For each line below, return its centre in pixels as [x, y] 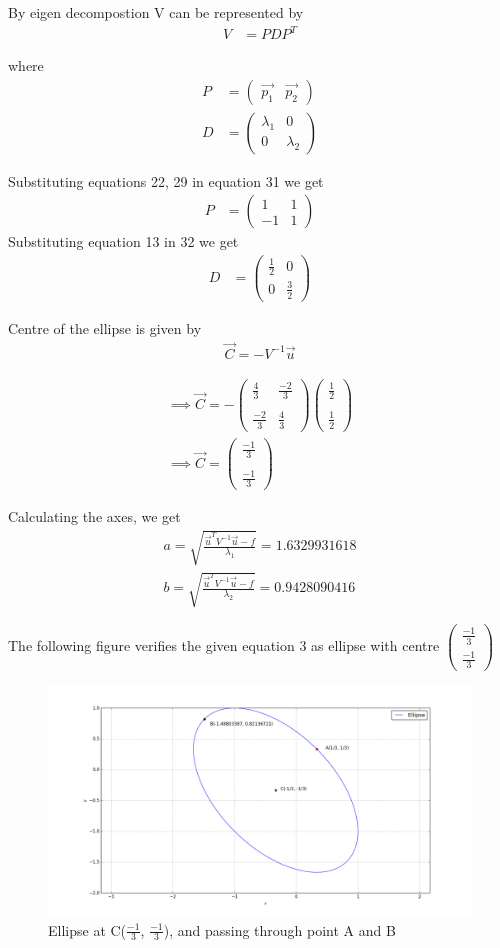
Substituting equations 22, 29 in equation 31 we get [166, 180]
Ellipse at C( [87, 929]
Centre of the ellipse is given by [105, 327]
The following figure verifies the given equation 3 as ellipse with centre [224, 645]
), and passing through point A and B [279, 929]
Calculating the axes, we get [94, 516]
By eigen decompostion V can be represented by [156, 12]
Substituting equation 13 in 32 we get [123, 241]
